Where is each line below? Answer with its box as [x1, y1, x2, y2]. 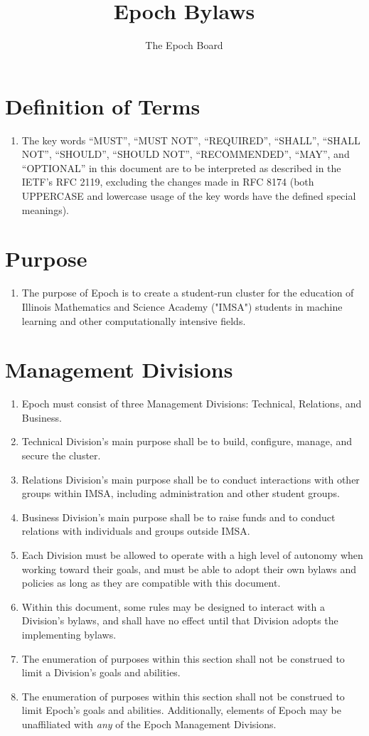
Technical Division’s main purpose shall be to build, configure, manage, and [21, 434, 352, 449]
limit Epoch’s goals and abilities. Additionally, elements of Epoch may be [21, 703, 341, 718]
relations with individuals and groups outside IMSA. [21, 523, 250, 538]
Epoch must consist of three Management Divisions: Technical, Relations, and [21, 396, 362, 411]
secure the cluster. [21, 448, 101, 463]
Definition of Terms [5, 91, 200, 120]
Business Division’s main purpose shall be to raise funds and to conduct [21, 509, 336, 524]
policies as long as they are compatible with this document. [21, 575, 281, 590]
